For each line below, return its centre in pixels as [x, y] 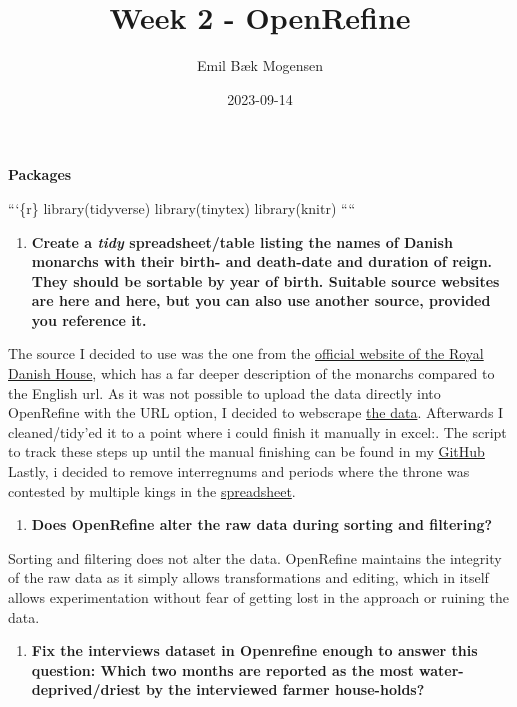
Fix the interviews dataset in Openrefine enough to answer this [254, 650]
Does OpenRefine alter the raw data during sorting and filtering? [262, 524]
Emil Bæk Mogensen [260, 65]
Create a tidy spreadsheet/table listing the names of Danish [242, 241]
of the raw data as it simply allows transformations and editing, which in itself [248, 577]
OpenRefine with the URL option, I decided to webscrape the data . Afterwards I [256, 412]
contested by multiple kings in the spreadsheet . [152, 490]
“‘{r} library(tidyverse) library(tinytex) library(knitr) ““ [182, 207]
